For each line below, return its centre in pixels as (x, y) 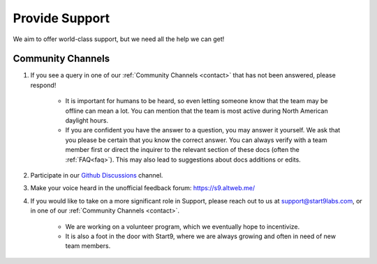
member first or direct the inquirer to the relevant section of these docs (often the (182, 150)
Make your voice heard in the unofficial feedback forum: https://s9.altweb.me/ (142, 188)
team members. (88, 246)
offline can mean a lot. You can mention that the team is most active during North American (197, 111)
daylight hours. (87, 121)
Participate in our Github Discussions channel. (97, 175)
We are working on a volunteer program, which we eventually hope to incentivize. (183, 226)
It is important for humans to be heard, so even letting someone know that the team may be (197, 101)
